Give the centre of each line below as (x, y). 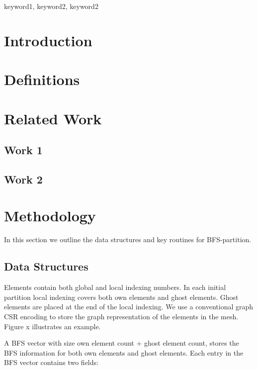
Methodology (50, 216)
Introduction (48, 40)
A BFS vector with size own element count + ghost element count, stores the (122, 343)
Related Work (53, 118)
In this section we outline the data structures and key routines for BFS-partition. (128, 239)
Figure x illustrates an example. (52, 326)
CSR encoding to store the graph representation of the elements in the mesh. (121, 316)
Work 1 (23, 150)
